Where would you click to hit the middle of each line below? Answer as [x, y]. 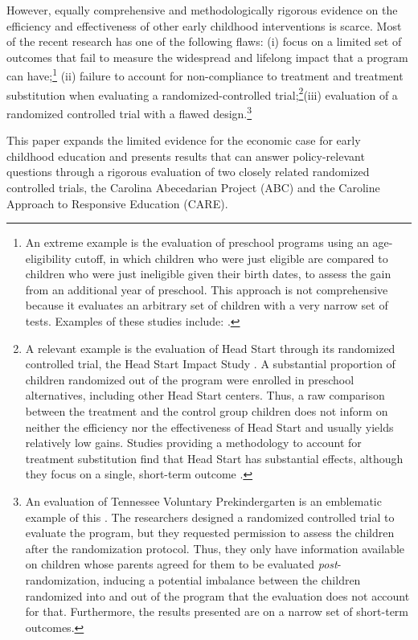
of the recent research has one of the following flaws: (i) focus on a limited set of [204, 41]
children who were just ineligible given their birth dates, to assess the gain [208, 274]
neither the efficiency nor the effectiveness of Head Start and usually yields [209, 427]
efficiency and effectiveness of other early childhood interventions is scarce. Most [204, 25]
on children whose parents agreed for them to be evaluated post [181, 564]
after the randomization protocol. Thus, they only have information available [215, 548]
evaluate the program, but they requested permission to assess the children [210, 533]
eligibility [48, 258]
